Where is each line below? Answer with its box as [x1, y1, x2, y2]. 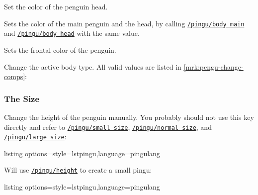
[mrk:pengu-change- [183, 61, 244, 72]
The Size [4, 92, 40, 104]
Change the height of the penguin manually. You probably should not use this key [4, 111, 254, 122]
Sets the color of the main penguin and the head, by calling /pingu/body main [4, 18, 245, 28]
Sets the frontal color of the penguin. [4, 44, 116, 55]
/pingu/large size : [4, 131, 67, 142]
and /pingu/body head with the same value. [4, 28, 140, 38]
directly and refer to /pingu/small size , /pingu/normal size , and [4, 121, 212, 132]
